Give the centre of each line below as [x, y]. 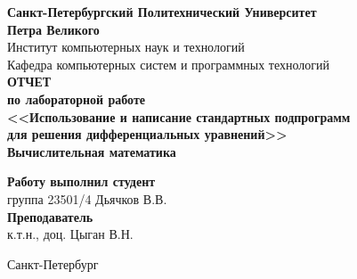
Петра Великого [53, 29]
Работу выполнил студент [81, 181]
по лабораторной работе [77, 98]
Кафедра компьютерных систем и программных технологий [169, 64]
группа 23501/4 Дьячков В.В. [87, 198]
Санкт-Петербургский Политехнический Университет [162, 12]
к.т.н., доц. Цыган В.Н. [70, 234]
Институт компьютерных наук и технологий [126, 47]
